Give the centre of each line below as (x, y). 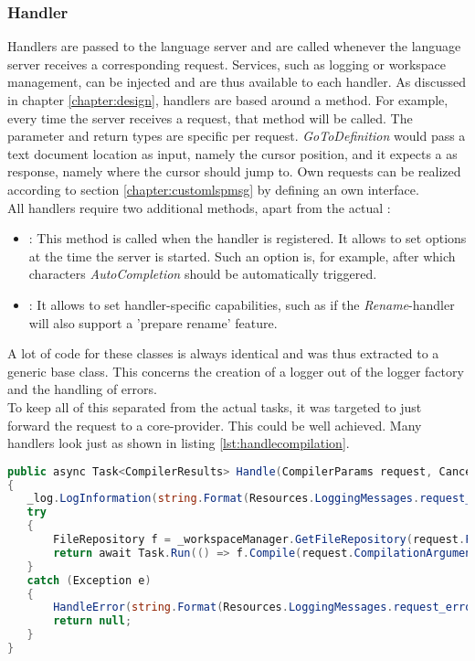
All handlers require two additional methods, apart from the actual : (199, 207)
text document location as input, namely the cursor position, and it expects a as (232, 153)
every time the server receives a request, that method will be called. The (210, 117)
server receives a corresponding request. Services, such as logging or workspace (227, 64)
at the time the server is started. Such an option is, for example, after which (242, 256)
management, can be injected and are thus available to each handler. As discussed (237, 82)
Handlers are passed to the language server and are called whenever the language (234, 46)
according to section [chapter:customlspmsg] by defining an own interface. (213, 189)
